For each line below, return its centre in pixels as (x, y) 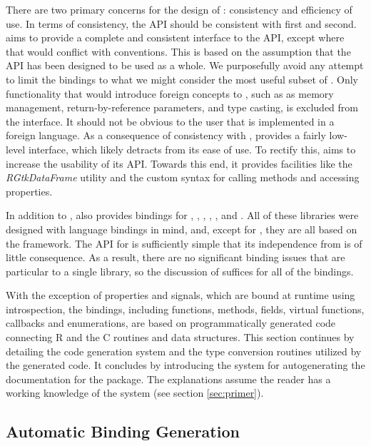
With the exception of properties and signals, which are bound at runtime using (181, 295)
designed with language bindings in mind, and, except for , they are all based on (182, 229)
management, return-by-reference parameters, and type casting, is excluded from (182, 107)
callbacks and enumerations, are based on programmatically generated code (171, 323)
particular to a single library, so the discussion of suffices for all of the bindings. (180, 271)
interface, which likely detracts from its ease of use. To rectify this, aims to (192, 149)
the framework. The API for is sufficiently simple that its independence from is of (184, 243)
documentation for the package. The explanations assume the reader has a (168, 379)
